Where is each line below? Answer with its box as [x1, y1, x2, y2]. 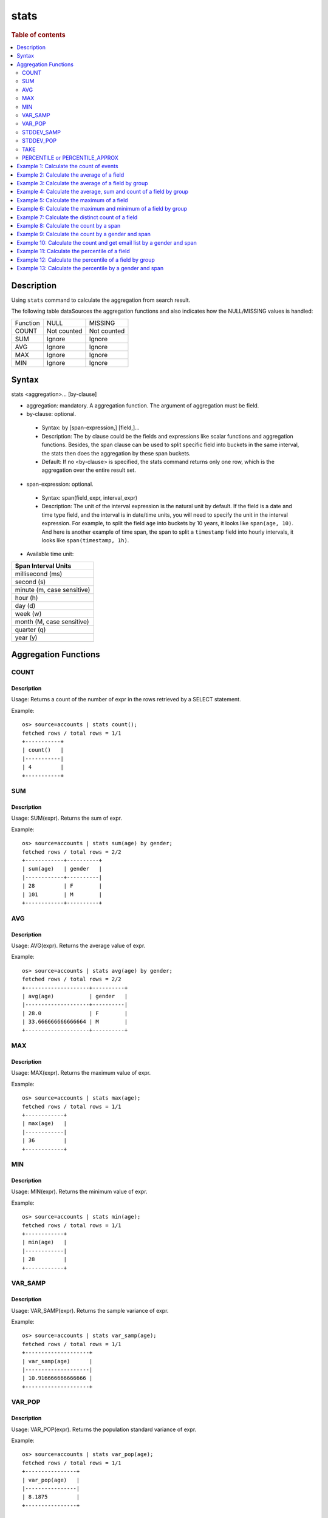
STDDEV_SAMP [22, 128, 61, 136]
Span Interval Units [15, 562, 72, 570]
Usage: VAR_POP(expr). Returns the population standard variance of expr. [11, 1426, 197, 1433]
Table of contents [11, 30, 66, 39]
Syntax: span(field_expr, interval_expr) [41, 494, 138, 502]
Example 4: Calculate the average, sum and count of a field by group [16, 188, 188, 196]
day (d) [15, 601, 36, 610]
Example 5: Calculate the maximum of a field [16, 196, 128, 203]
